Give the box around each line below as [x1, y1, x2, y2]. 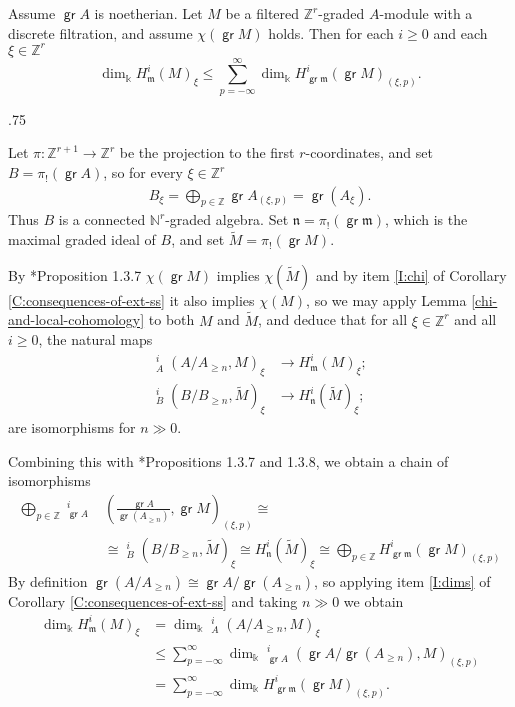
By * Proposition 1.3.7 [8, 264, 142, 285]
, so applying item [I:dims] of [314, 570, 491, 591]
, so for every [103, 162, 183, 183]
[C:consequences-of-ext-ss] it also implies [8, 289, 255, 310]
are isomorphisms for [8, 417, 136, 438]
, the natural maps [38, 329, 153, 350]
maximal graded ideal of [8, 229, 156, 250]
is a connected [58, 209, 146, 230]
